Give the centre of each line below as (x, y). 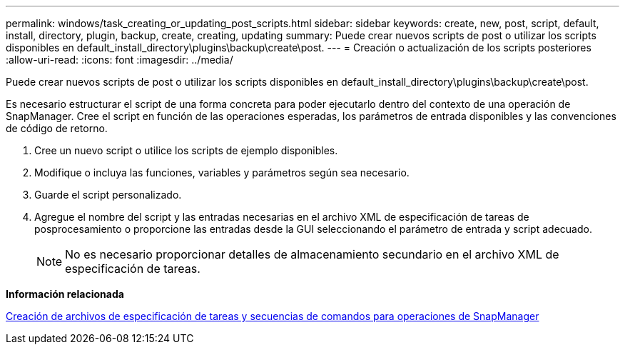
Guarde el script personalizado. (108, 195)
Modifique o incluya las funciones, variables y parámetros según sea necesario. (222, 172)
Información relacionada (65, 294)
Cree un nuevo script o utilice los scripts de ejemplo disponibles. (186, 150)
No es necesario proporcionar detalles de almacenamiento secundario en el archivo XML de (312, 254)
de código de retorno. (57, 128)
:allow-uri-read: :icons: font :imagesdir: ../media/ (120, 60)
